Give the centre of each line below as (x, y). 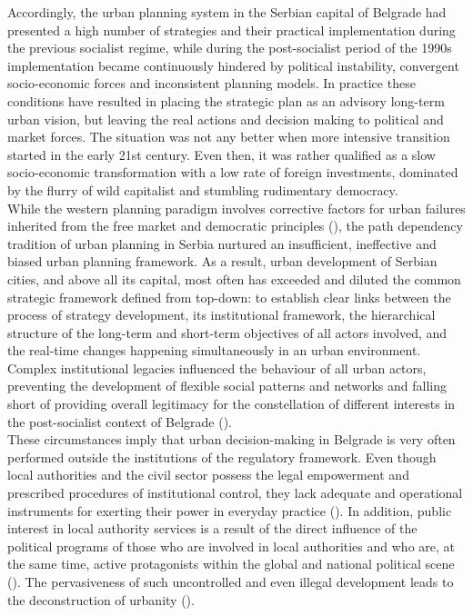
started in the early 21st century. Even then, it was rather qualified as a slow (221, 154)
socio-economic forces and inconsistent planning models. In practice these (211, 83)
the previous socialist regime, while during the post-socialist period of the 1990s (230, 48)
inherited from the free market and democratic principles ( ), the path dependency (235, 226)
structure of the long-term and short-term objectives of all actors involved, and (227, 332)
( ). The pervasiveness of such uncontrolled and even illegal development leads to (231, 581)
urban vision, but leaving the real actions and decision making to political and (226, 119)
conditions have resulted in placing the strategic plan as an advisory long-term (226, 100)
